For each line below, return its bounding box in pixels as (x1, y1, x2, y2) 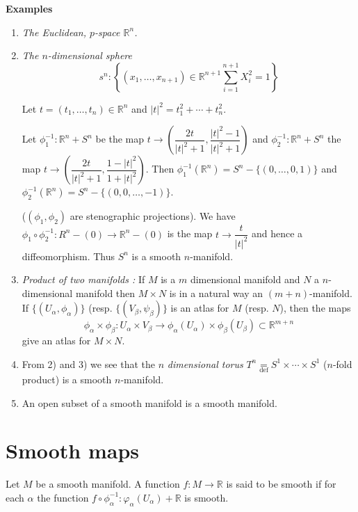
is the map (167, 226, 213, 241)
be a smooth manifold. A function (35, 477, 180, 491)
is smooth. (184, 490, 229, 504)
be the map (95, 131, 145, 146)
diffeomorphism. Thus (22, 248, 115, 263)
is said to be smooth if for (226, 477, 336, 491)
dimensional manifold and (190, 272, 300, 287)
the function (37, 490, 89, 504)
